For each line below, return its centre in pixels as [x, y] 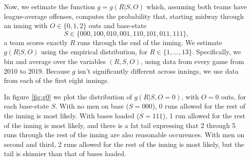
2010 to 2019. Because [37, 71]
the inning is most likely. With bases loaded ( [72, 115]
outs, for [233, 96]
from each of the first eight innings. [57, 80]
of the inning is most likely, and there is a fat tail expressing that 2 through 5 [120, 125]
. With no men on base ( [92, 106]
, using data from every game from [192, 61]
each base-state [27, 106]
